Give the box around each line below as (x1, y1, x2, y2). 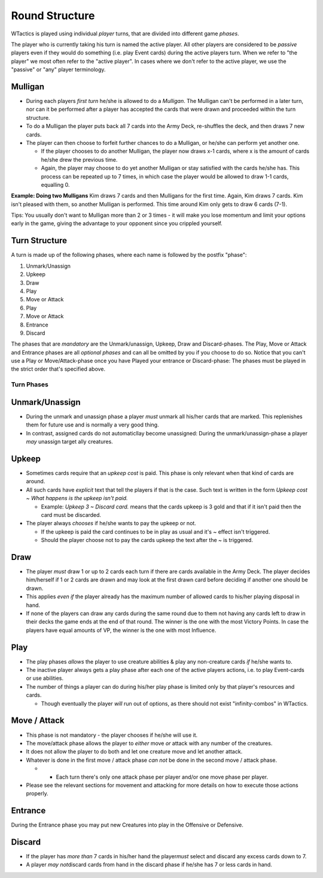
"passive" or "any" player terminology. (11, 66, 106, 73)
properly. (26, 790, 48, 797)
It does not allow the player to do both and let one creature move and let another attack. (26, 748, 243, 755)
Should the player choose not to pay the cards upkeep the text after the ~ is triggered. (41, 537, 254, 544)
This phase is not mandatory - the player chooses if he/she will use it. (26, 731, 198, 738)
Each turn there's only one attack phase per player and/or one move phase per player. (56, 773, 269, 780)
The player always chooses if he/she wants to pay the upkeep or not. (26, 520, 197, 527)
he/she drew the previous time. (41, 156, 118, 163)
